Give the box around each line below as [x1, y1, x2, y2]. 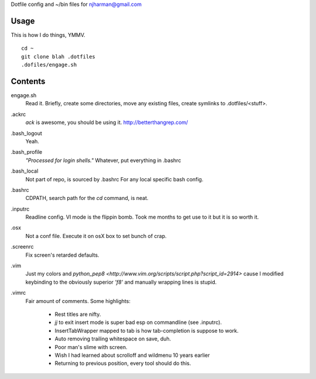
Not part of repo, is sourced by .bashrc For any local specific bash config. [25, 175, 204, 182]
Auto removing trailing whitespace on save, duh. [54, 335, 171, 342]
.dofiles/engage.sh [21, 61, 77, 68]
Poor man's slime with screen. [54, 343, 128, 350]
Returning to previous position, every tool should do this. [54, 360, 191, 367]
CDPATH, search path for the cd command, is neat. [25, 195, 149, 202]
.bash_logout [11, 129, 42, 137]
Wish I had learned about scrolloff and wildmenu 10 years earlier [54, 352, 210, 359]
